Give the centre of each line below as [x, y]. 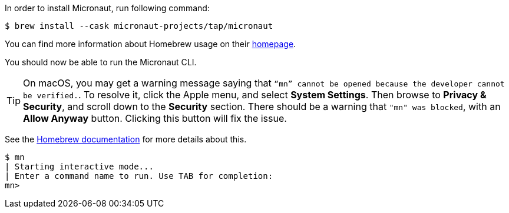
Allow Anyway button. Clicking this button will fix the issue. [155, 118]
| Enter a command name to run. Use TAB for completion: [139, 176]
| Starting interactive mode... [79, 167]
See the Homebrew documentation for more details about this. [126, 139]
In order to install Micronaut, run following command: [107, 8]
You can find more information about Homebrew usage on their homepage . [151, 44]
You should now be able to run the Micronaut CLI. [101, 62]
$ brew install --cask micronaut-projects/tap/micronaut [139, 26]
